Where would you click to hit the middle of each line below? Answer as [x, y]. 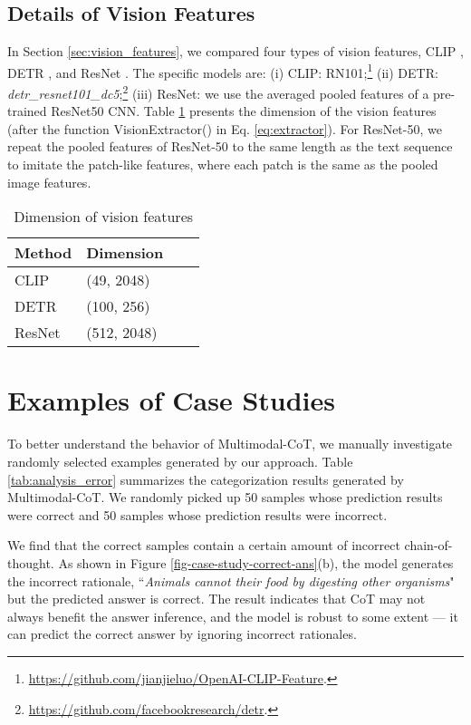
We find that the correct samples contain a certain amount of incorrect [204, 545]
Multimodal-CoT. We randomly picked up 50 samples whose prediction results [225, 497]
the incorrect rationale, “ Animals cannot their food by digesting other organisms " [231, 580]
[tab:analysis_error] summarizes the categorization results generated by [206, 479]
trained [27, 111]
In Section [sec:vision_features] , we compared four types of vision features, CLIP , [235, 51]
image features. [49, 182]
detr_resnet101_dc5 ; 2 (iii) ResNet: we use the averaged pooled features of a [218, 92]
